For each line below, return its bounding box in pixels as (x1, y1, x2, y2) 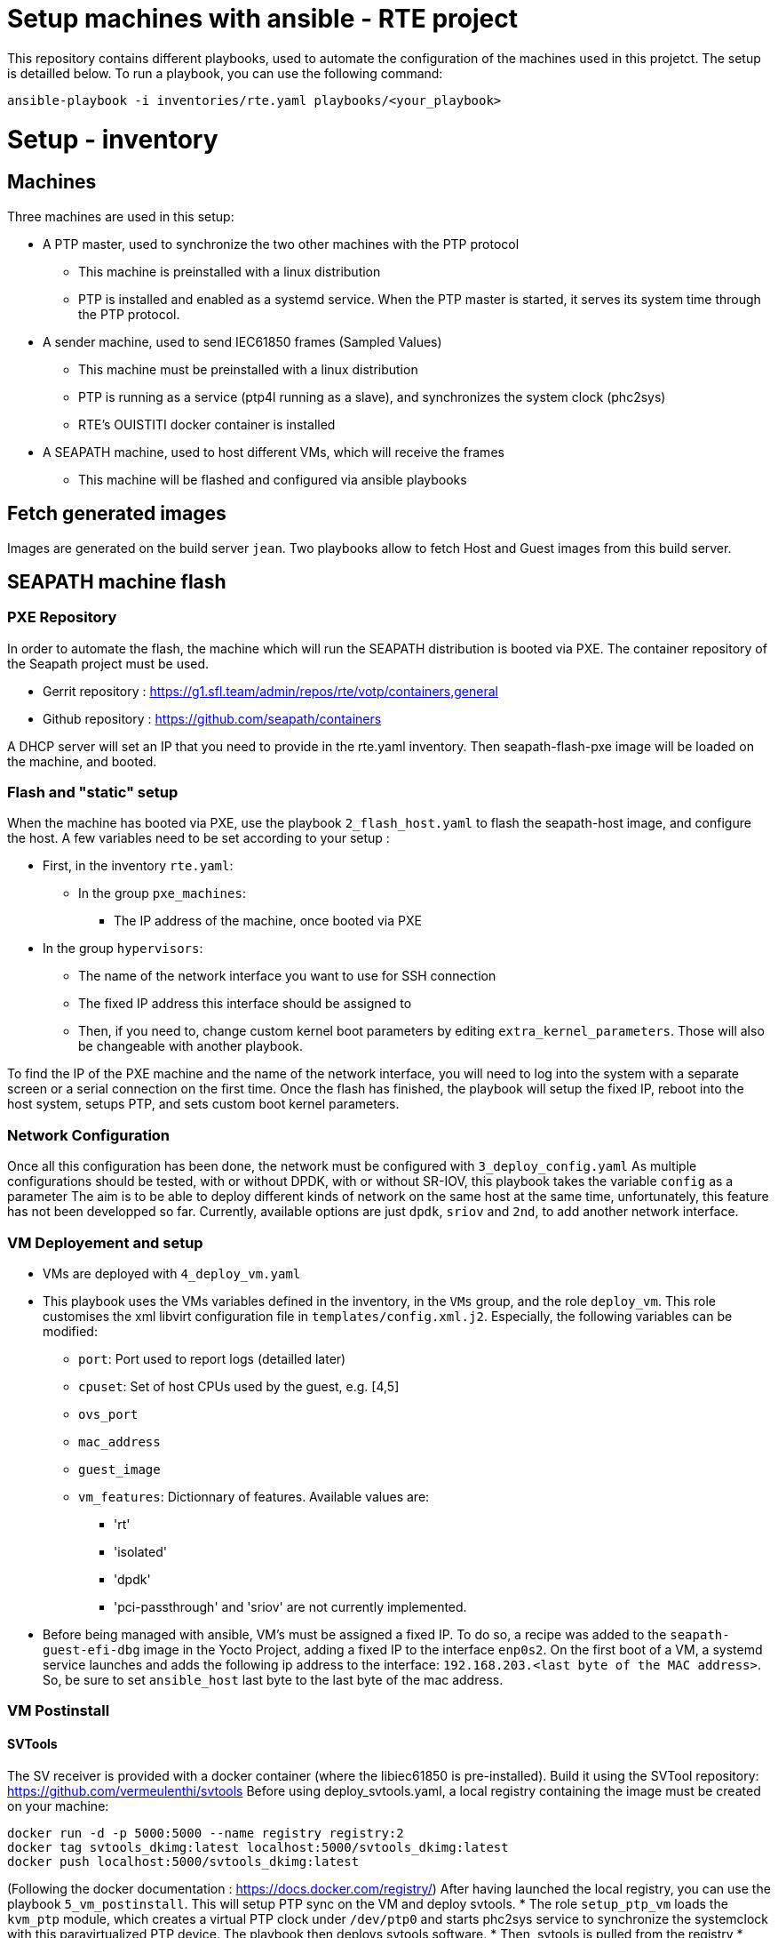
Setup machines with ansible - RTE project (7, 4, 518, 34)
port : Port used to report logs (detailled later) (78, 1350, 346, 1366)
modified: (43, 1323, 98, 1339)
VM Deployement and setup (7, 1233, 203, 1252)
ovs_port (78, 1406, 139, 1421)
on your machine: (7, 1798, 109, 1814)
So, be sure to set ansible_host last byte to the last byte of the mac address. (43, 1671, 504, 1687)
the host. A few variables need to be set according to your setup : (7, 830, 390, 846)
